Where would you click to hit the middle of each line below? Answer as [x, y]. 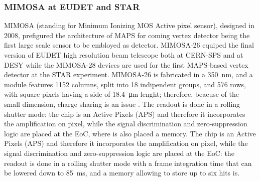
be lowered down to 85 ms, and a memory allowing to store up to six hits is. [122, 173]
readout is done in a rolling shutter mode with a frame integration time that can [128, 163]
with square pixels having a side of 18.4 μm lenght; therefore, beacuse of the [121, 94]
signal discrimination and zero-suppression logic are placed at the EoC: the [119, 153]
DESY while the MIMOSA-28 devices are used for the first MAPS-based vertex [126, 64]
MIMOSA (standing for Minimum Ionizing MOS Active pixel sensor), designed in [129, 25]
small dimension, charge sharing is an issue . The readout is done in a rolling [122, 104]
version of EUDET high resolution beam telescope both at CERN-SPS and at [124, 55]
